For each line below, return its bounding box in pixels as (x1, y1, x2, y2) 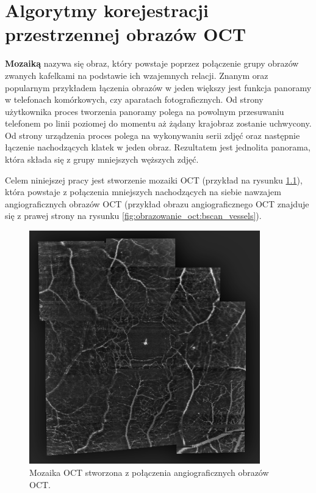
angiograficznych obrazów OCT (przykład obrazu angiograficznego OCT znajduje (5, 197, 309, 210)
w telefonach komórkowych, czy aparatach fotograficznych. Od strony (5, 93, 264, 106)
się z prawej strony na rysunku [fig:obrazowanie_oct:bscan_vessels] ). (5, 209, 262, 222)
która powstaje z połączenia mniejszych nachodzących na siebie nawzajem (5, 185, 281, 198)
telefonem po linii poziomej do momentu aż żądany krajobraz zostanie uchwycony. (5, 117, 312, 130)
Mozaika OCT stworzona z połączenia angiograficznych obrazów (29, 465, 269, 478)
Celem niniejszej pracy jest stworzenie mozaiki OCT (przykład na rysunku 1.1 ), (5, 173, 303, 186)
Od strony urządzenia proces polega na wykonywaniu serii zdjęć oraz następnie (5, 128, 300, 141)
